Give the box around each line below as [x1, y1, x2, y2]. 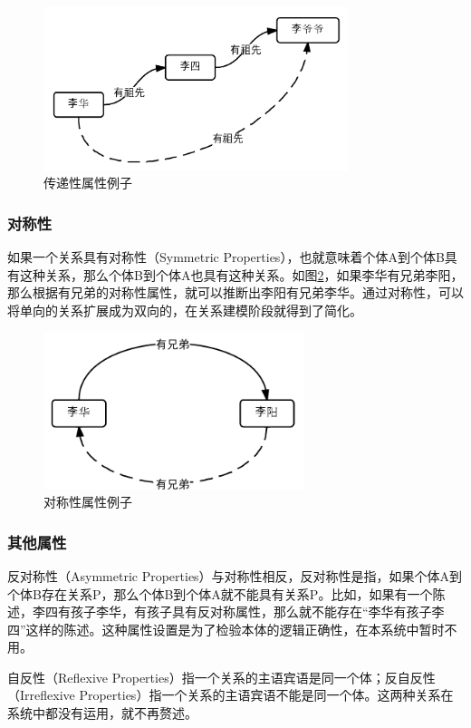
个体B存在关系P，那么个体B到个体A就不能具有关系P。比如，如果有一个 [7, 584, 433, 603]
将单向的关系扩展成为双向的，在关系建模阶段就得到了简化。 [7, 301, 362, 320]
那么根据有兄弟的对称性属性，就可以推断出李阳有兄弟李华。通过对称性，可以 [7, 283, 464, 302]
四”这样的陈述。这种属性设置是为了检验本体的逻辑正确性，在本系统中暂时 [7, 619, 445, 638]
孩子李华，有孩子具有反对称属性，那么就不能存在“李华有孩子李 [70, 602, 445, 621]
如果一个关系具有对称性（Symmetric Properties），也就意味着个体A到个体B [7, 248, 445, 267]
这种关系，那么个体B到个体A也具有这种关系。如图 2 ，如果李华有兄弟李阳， [19, 265, 464, 284]
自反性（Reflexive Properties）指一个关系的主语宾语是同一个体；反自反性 [7, 667, 436, 686]
